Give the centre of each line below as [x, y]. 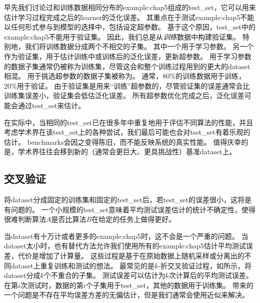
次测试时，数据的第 [52, 285]
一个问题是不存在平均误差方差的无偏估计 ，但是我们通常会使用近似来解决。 [126, 295]
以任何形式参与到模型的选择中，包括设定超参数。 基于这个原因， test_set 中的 [130, 27]
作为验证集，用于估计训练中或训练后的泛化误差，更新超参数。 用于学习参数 [128, 56]
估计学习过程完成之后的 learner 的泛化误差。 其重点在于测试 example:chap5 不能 [129, 17]
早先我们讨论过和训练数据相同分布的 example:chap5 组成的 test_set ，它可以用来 [130, 7]
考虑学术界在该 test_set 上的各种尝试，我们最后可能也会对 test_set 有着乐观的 [127, 132]
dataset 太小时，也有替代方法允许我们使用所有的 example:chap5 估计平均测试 [125, 246]
